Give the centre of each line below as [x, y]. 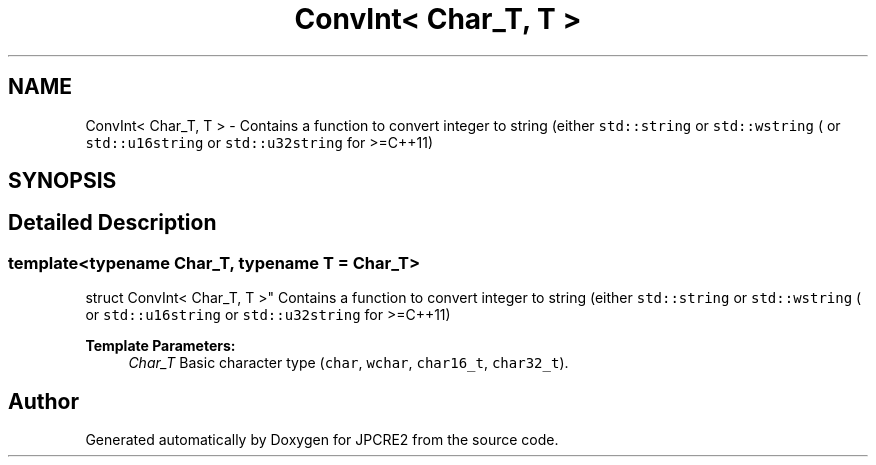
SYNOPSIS [62, 181]
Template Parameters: [160, 346]
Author [43, 401]
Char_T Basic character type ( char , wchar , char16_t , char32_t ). [348, 363]
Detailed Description [112, 223]
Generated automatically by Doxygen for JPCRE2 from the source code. [322, 440]
